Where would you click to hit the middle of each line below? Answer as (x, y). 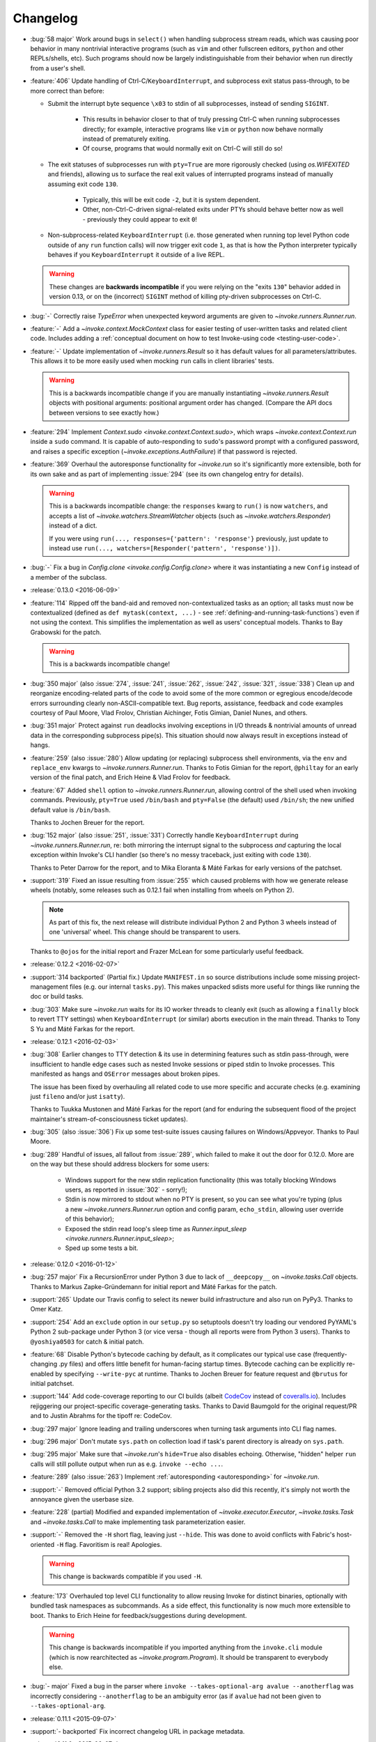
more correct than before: (67, 91)
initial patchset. (52, 1384)
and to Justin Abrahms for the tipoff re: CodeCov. (101, 1416)
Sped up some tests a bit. (102, 1248)
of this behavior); (90, 1219)
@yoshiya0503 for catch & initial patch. (87, 1341)
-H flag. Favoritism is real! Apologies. (109, 1544)
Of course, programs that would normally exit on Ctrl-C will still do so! (183, 148)
